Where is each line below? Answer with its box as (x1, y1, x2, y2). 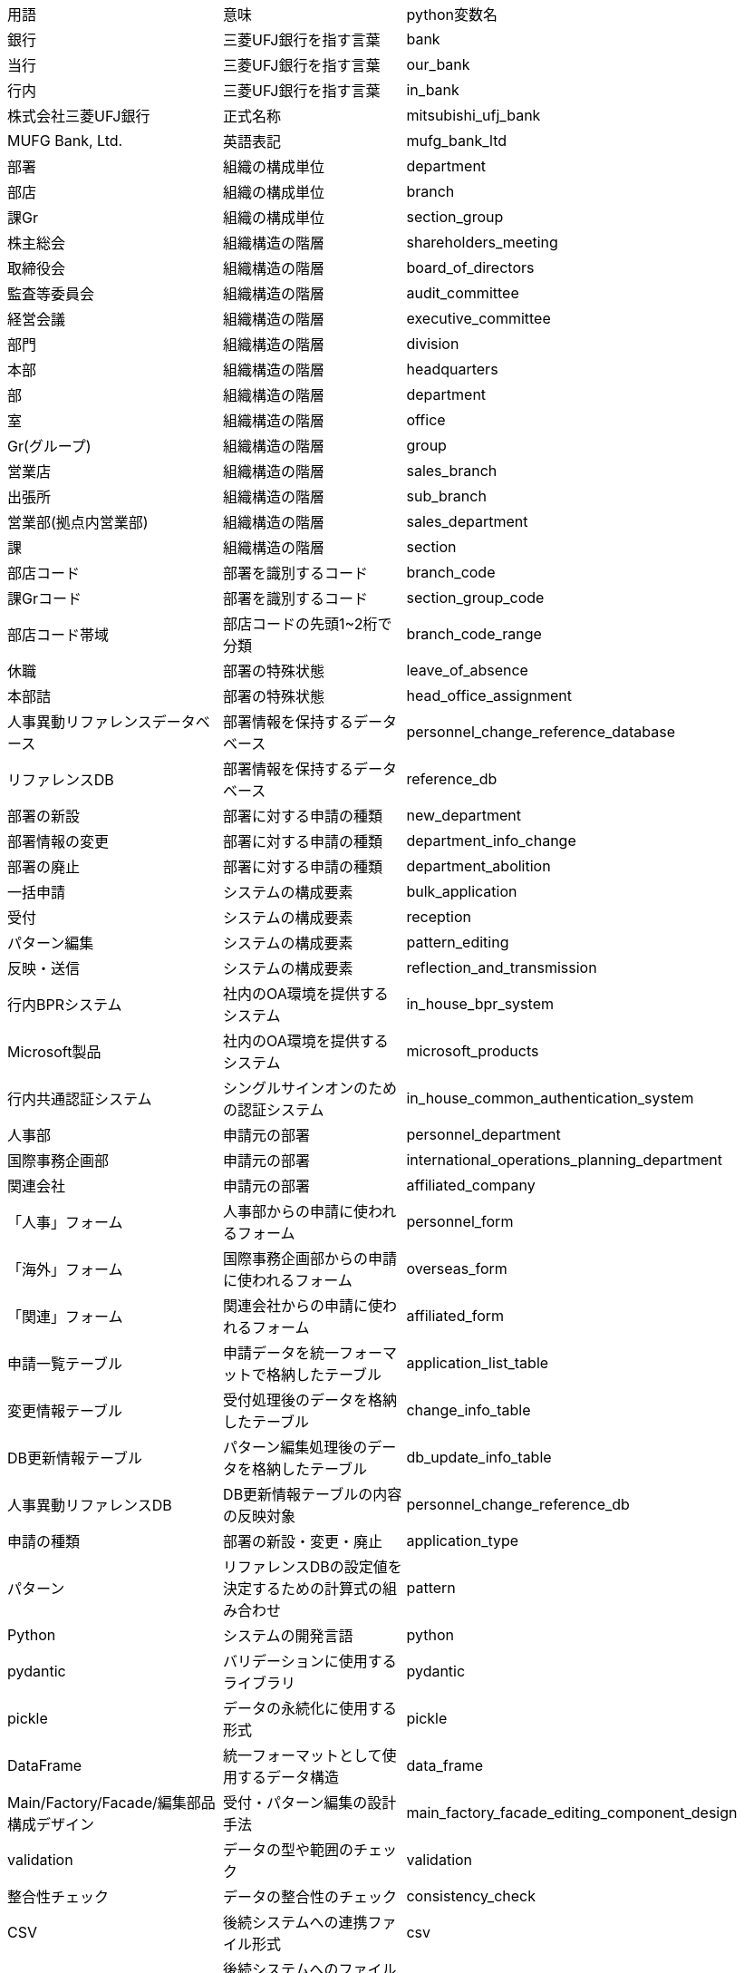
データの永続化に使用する (223, 1699, 398, 1717)
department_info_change (406, 831, 576, 850)
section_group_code (406, 588, 545, 607)
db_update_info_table (406, 1448, 552, 1466)
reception (406, 908, 471, 926)
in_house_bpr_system (406, 995, 554, 1013)
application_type (406, 1531, 519, 1550)
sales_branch (406, 462, 498, 480)
